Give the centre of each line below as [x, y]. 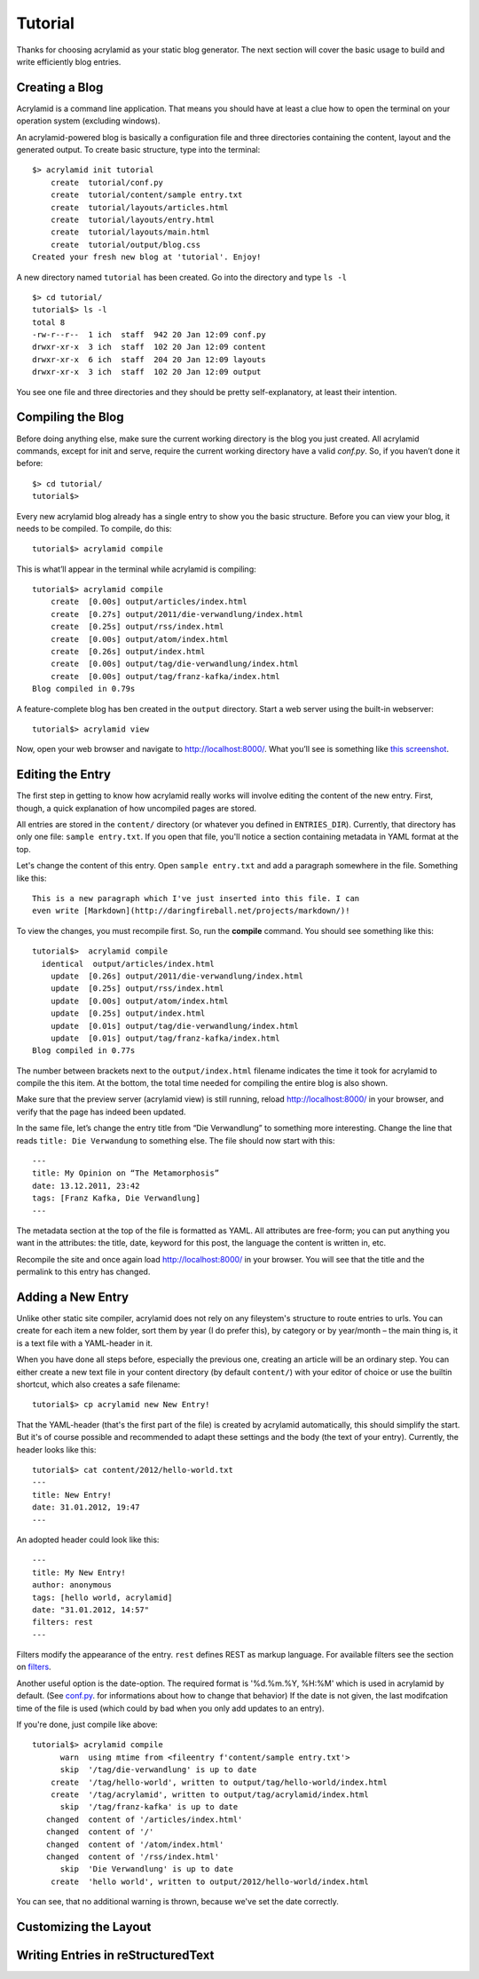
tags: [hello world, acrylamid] [102, 1597]
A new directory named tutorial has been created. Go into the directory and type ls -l [182, 277]
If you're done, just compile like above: [87, 1725]
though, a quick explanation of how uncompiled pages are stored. [137, 808]
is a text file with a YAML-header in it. [85, 1343]
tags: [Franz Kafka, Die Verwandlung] [117, 1198]
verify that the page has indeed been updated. [101, 1112]
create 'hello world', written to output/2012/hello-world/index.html [209, 1881]
